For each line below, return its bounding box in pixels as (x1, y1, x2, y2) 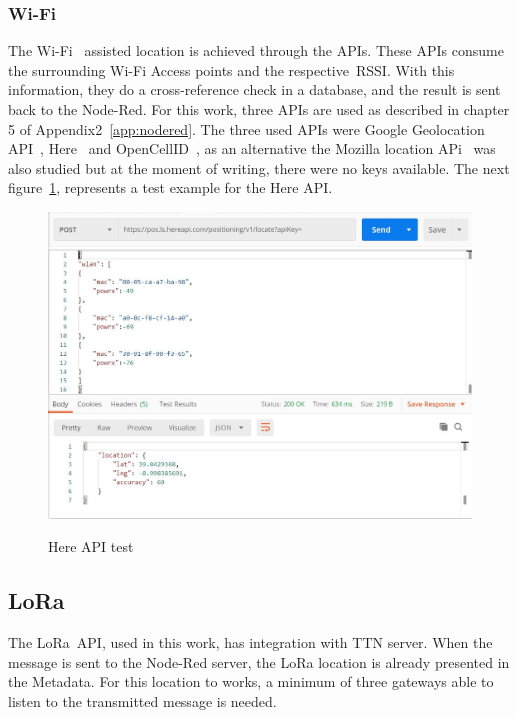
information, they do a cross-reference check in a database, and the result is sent (8, 79, 501, 100)
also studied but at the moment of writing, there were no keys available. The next (8, 157, 510, 178)
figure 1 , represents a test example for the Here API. (8, 177, 333, 198)
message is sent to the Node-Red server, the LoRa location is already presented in (8, 651, 510, 672)
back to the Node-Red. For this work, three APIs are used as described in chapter (8, 99, 510, 119)
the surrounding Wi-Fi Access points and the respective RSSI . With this (8, 59, 455, 80)
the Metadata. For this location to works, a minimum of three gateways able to (8, 671, 494, 692)
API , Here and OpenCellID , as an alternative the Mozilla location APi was (8, 138, 496, 159)
